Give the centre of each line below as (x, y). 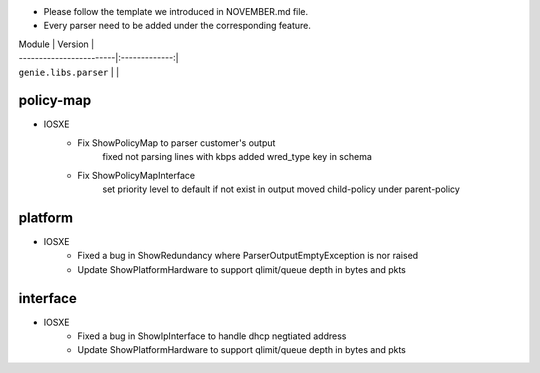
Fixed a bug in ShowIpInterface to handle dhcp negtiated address (212, 336)
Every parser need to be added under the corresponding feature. (177, 26)
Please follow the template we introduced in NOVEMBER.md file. (176, 11)
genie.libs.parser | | (69, 72)
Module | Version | (56, 44)
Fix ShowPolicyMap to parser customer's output (176, 142)
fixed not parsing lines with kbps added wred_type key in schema (237, 157)
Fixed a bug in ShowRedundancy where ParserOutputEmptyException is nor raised (248, 256)
